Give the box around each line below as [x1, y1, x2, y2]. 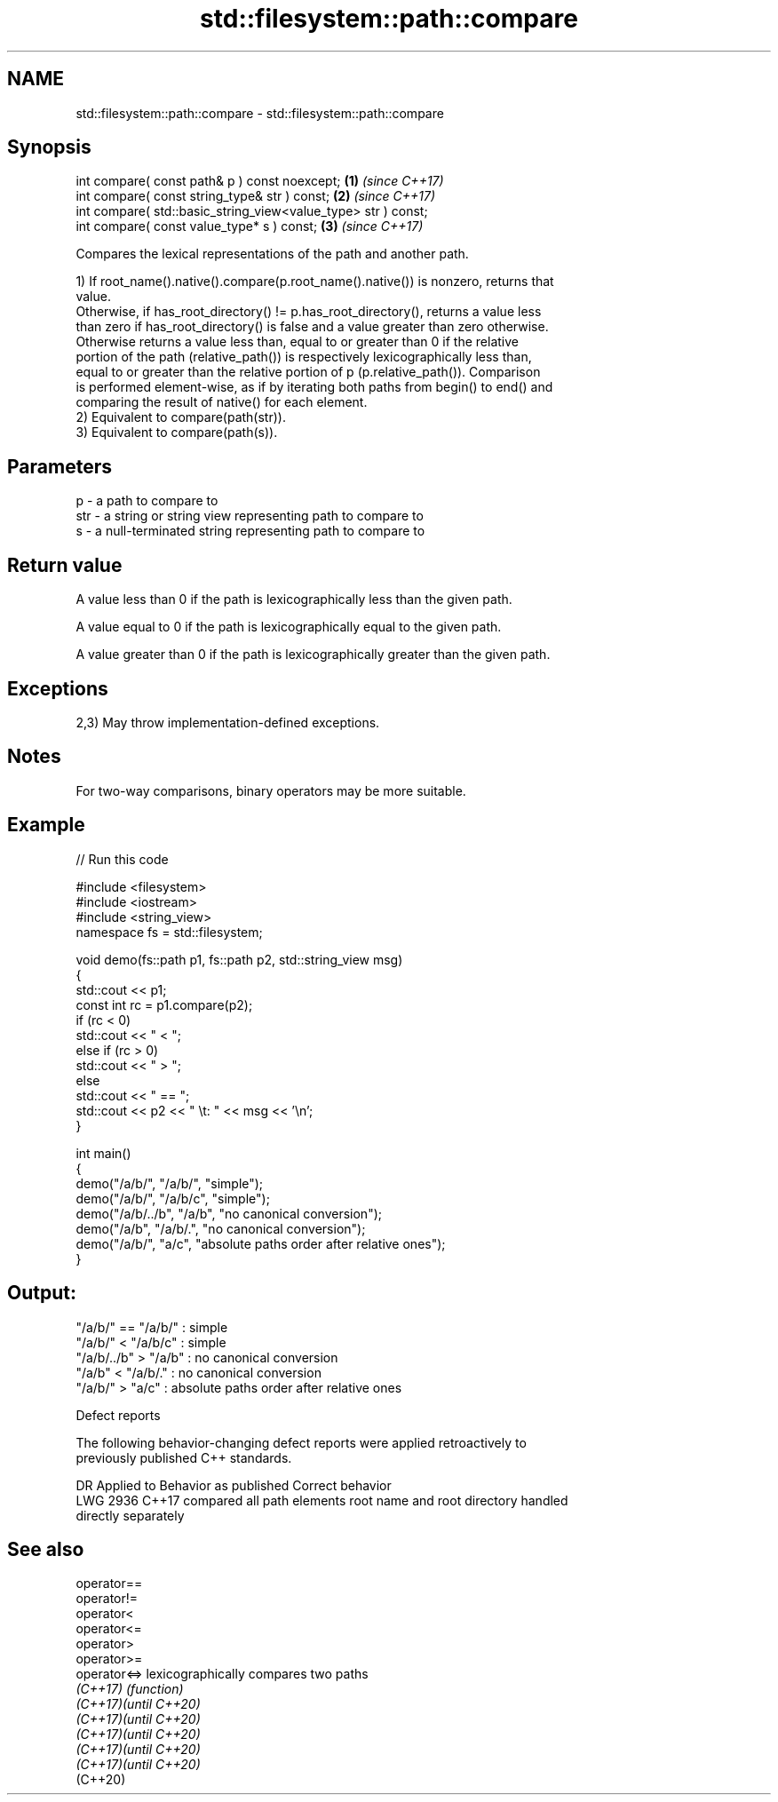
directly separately [75, 1507, 185, 1523]
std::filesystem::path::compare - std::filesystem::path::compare [75, 105, 444, 121]
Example [7, 814, 85, 837]
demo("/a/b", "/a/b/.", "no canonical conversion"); [75, 1220, 366, 1236]
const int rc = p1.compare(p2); [75, 996, 253, 1012]
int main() [75, 1145, 131, 1161]
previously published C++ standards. [75, 1449, 292, 1465]
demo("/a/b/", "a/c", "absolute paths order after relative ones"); [75, 1235, 446, 1251]
